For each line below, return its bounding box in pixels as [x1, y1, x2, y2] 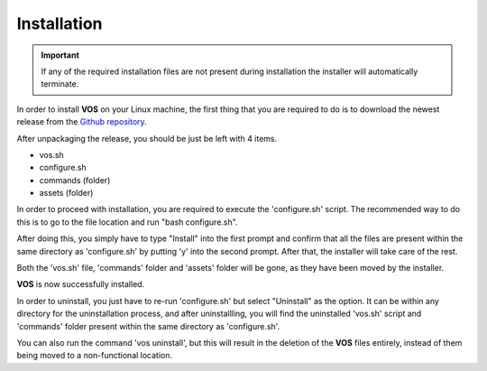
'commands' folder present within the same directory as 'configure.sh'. [16, 320, 280, 331]
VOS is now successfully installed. [16, 279, 145, 290]
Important [41, 50, 80, 60]
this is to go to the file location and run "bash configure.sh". [16, 217, 238, 227]
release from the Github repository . [16, 116, 148, 127]
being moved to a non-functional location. [16, 350, 173, 361]
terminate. [41, 79, 79, 89]
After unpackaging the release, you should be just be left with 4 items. [16, 133, 278, 144]
